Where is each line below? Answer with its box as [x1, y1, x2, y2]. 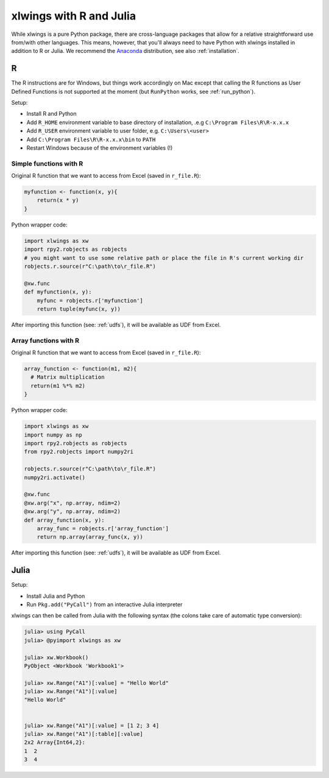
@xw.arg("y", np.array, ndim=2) [24, 508, 121, 515]
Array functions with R [11, 336, 79, 345]
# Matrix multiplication [30, 374, 105, 380]
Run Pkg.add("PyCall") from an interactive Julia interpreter [26, 600, 183, 608]
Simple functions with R [11, 159, 83, 167]
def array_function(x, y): [24, 516, 105, 524]
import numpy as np [24, 431, 82, 438]
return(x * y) [37, 197, 79, 204]
